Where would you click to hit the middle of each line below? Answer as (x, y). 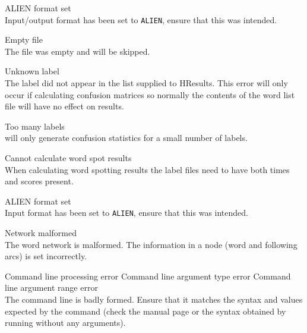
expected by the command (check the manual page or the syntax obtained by (145, 311)
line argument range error (51, 288)
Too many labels (35, 126)
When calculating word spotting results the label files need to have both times (147, 169)
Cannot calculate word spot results (68, 158)
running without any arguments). (65, 323)
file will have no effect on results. (64, 106)
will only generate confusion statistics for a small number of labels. (126, 138)
